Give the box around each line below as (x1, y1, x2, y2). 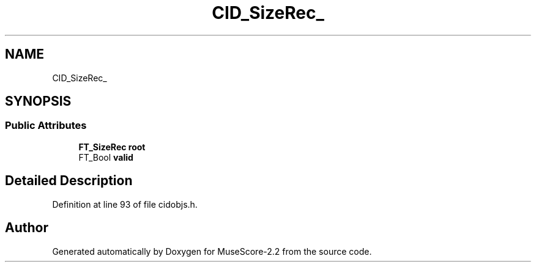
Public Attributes (5, 119, 87, 132)
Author (5, 220, 48, 236)
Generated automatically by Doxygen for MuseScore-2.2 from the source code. (52, 246, 372, 257)
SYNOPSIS (5, 93, 72, 109)
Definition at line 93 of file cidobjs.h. (52, 199, 198, 210)
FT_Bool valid (78, 152, 133, 163)
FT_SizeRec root (78, 141, 146, 152)
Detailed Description (5, 173, 133, 189)
